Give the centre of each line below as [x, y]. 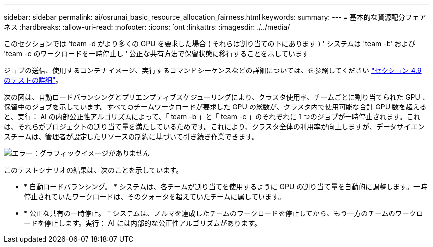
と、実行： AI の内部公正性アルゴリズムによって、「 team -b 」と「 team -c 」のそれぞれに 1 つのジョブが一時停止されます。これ [212, 117]
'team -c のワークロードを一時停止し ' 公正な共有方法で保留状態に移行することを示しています [157, 53]
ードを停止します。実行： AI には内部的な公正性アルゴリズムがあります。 [143, 223]
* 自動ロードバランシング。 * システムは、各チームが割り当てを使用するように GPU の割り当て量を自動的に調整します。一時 [225, 187]
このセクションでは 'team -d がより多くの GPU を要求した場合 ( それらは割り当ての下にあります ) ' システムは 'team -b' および [210, 44]
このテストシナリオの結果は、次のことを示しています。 [94, 170]
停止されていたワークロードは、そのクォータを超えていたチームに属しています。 [154, 196]
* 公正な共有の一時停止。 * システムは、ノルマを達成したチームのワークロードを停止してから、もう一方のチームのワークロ [223, 213]
